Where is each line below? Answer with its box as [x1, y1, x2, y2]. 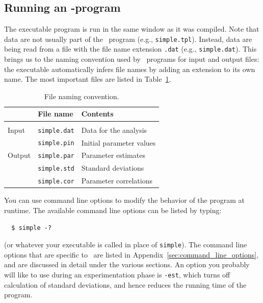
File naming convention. [44, 90, 119, 101]
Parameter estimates [81, 150, 145, 160]
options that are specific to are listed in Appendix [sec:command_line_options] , [4, 249, 259, 260]
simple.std [38, 165, 74, 173]
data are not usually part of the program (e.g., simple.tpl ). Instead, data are [4, 33, 252, 44]
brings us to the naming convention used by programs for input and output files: [4, 54, 259, 64]
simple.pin [38, 139, 74, 147]
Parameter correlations [81, 175, 152, 186]
